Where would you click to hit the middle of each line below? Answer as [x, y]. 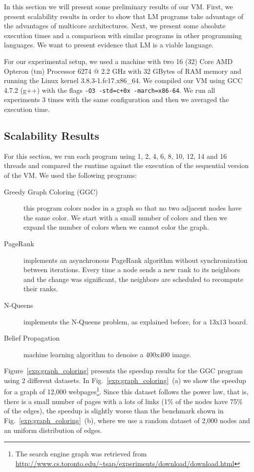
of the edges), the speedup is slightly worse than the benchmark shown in [114, 411]
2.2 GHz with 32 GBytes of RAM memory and [171, 71]
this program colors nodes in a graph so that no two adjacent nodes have [133, 208]
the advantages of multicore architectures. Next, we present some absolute [115, 26]
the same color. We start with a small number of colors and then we [125, 217]
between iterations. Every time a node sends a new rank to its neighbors [132, 269]
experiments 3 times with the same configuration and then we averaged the [116, 99]
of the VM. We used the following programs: [71, 175]
